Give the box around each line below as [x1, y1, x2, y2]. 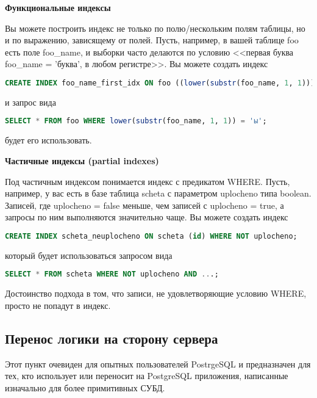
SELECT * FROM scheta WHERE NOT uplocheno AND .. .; [5, 270, 219, 279]
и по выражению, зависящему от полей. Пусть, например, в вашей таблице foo [5, 34, 299, 46]
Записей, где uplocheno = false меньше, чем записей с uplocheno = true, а [5, 198, 284, 211]
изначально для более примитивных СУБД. [5, 381, 165, 394]
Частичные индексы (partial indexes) [5, 154, 159, 167]
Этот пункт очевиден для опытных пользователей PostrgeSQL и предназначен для [5, 357, 311, 370]
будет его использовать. [5, 134, 92, 147]
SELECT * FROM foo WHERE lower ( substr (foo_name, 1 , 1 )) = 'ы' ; [5, 117, 267, 126]
